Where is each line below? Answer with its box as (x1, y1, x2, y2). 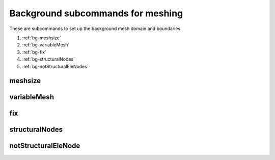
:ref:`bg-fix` (22, 49, 47, 55)
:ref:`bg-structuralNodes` (22, 56, 75, 62)
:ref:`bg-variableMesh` (22, 42, 70, 48)
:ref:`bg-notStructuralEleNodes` (22, 63, 89, 69)
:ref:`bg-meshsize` (22, 35, 61, 41)
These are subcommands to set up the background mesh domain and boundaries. (9, 25, 182, 32)
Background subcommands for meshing (9, 8, 183, 19)
